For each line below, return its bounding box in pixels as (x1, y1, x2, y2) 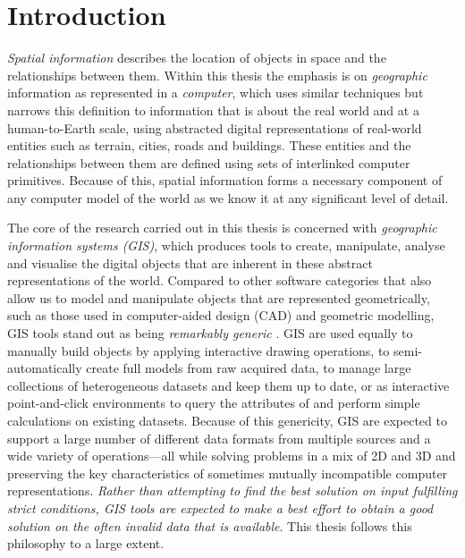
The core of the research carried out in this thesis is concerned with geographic (7, 218, 437, 237)
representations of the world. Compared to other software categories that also (7, 271, 432, 290)
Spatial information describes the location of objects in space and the (7, 48, 386, 67)
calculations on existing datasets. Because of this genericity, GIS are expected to (7, 411, 447, 429)
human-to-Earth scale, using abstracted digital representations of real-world (7, 118, 422, 137)
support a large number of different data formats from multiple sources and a (7, 428, 431, 447)
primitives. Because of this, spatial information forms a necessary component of (7, 171, 443, 190)
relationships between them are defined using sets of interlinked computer (7, 153, 410, 172)
